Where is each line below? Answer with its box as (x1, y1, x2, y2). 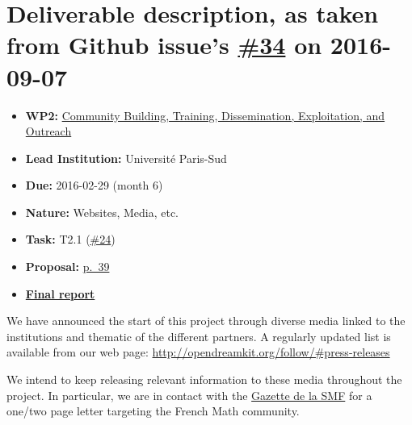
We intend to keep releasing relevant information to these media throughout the (6, 371, 402, 388)
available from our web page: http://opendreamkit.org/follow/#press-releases (6, 344, 390, 360)
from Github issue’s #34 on (6, 28, 322, 61)
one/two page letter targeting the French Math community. (6, 402, 300, 419)
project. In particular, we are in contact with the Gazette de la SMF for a (6, 386, 372, 403)
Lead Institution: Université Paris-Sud (25, 149, 227, 166)
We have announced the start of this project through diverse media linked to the (6, 312, 406, 329)
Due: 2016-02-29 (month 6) (25, 177, 163, 194)
